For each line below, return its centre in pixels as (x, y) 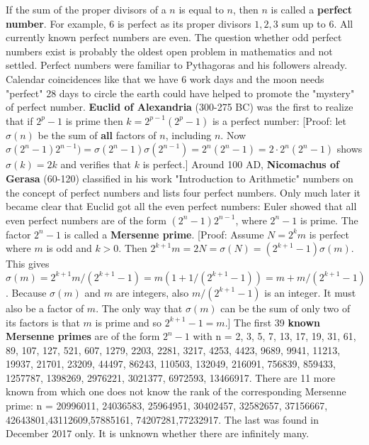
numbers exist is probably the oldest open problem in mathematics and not (169, 51)
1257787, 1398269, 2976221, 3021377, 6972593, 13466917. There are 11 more (171, 377)
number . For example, (56, 23)
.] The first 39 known (273, 322)
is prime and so (129, 322)
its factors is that (43, 322)
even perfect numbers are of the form (86, 220)
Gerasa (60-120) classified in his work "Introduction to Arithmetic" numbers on (180, 178)
